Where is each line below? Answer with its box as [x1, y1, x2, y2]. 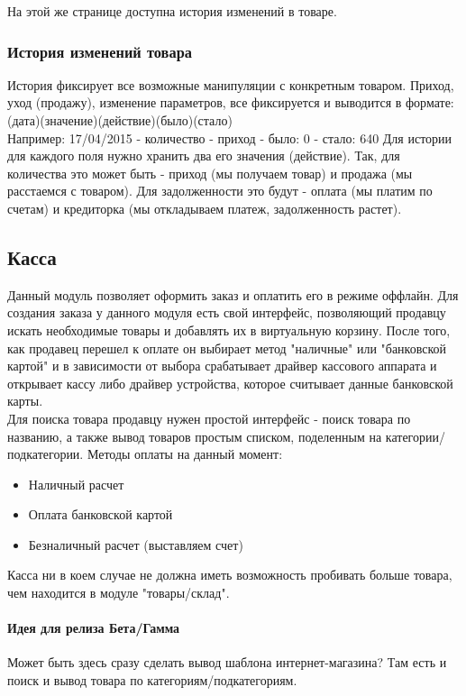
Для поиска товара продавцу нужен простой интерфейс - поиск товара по [7, 408, 411, 427]
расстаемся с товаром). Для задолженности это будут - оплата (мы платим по [7, 181, 433, 200]
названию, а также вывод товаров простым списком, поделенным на [7, 426, 382, 445]
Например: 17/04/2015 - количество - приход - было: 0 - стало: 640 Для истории [7, 128, 452, 147]
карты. [7, 391, 43, 410]
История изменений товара [7, 40, 192, 62]
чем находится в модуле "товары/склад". [7, 583, 230, 602]
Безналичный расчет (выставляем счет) [28, 535, 243, 554]
